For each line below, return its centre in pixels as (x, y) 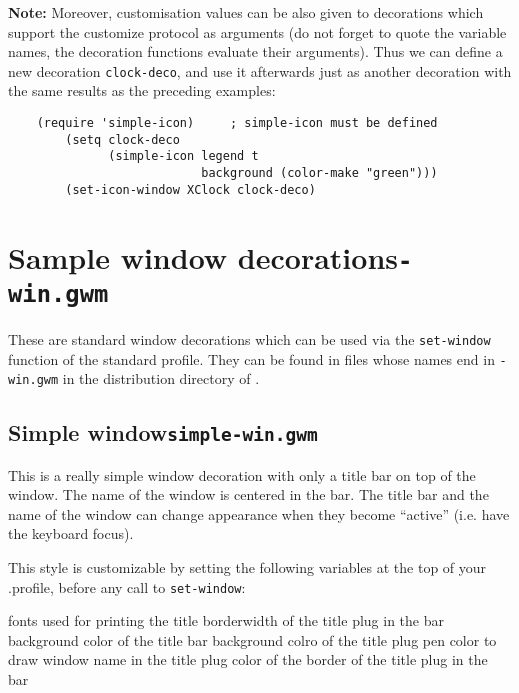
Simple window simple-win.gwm (163, 432)
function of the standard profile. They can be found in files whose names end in (251, 358)
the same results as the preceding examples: (142, 90)
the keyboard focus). (71, 533)
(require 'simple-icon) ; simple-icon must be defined (237, 123)
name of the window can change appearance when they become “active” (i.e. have (259, 513)
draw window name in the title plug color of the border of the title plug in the (248, 659)
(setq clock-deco (122, 139)
